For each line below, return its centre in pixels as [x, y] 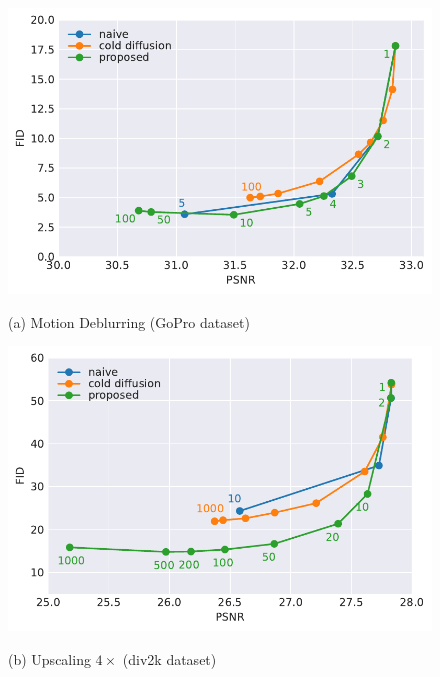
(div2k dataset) [169, 659]
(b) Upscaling [49, 659]
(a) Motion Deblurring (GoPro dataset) [129, 321]
